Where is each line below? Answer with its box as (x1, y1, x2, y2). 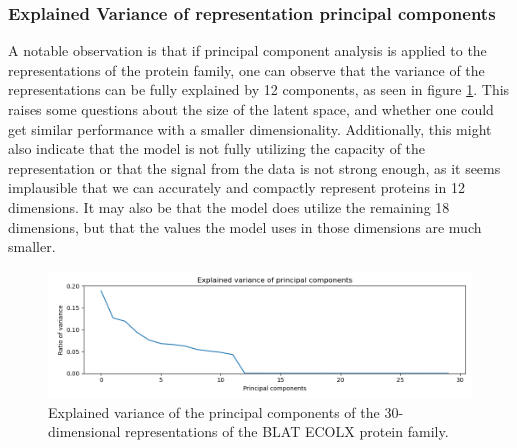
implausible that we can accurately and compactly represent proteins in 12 (8, 177, 465, 198)
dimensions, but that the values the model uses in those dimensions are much (8, 216, 482, 237)
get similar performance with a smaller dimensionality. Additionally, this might (8, 118, 492, 139)
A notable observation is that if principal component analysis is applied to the (8, 40, 487, 61)
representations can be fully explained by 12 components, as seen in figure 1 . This (8, 79, 510, 100)
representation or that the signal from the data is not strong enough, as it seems (8, 157, 501, 178)
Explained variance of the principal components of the (48, 401, 380, 422)
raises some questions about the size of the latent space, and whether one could (8, 99, 494, 119)
